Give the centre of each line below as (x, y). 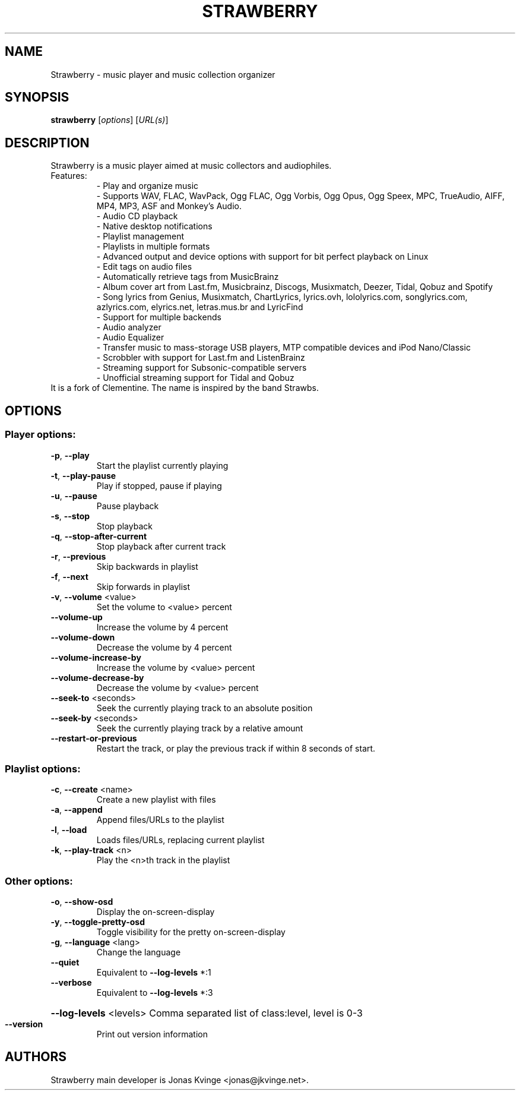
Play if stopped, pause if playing (159, 485)
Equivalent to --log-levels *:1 (154, 972)
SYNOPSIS (37, 97)
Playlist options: (43, 769)
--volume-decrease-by (97, 677)
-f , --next (69, 576)
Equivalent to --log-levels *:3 (155, 993)
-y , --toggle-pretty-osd (98, 922)
